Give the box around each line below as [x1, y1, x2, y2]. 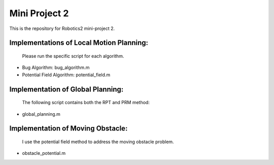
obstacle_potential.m [22, 150, 66, 156]
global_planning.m [22, 111, 61, 117]
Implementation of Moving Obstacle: [9, 124, 128, 133]
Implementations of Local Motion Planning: [9, 39, 149, 47]
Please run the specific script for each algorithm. [22, 53, 124, 59]
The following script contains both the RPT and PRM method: [22, 100, 150, 106]
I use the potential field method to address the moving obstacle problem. [22, 139, 175, 145]
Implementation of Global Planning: [9, 85, 124, 93]
